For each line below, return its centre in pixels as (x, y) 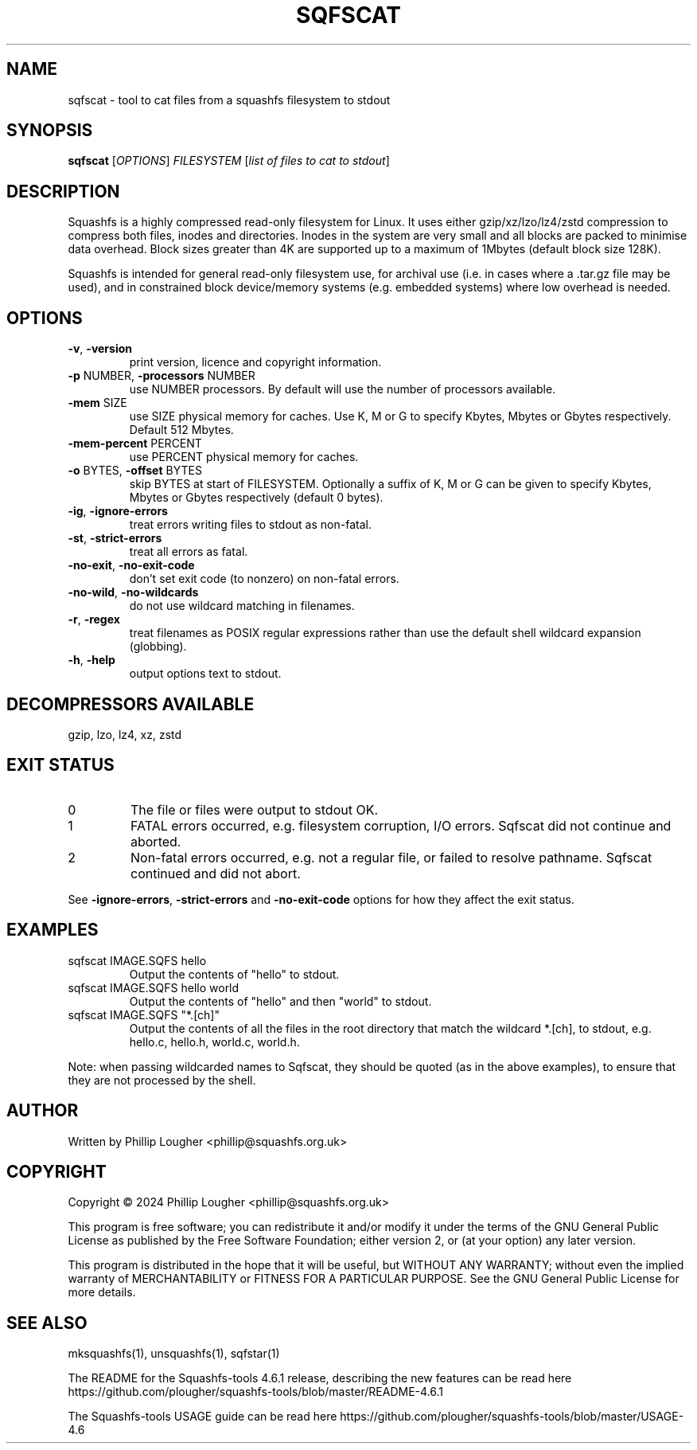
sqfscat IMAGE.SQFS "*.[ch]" (144, 1014)
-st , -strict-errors (115, 538)
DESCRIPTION (63, 191)
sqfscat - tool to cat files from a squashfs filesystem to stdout (229, 100)
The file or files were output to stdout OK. (254, 809)
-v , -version (100, 349)
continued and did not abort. (215, 873)
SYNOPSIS (50, 131)
